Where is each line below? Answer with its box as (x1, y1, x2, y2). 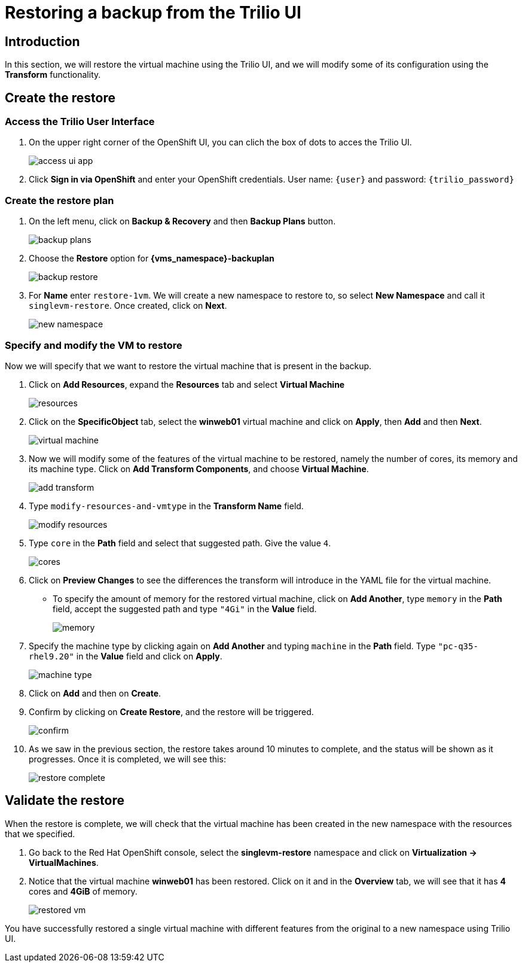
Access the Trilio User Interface (5, 115, 155, 128)
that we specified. (5, 828, 75, 839)
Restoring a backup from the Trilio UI (5, 2, 301, 23)
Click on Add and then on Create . (29, 688, 161, 698)
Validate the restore (5, 793, 124, 808)
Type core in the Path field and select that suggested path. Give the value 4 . (29, 537, 331, 548)
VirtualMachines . (29, 857, 99, 868)
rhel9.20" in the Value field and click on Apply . (29, 650, 222, 661)
